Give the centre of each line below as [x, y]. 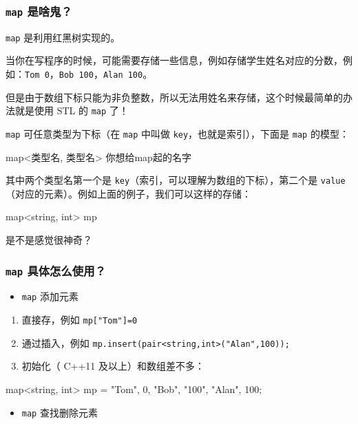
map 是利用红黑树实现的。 [63, 37]
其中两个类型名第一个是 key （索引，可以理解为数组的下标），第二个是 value [176, 180]
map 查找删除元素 [60, 412]
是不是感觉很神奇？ [49, 240]
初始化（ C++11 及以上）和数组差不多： [113, 366]
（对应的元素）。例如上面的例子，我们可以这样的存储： [128, 193]
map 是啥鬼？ [39, 11]
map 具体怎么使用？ [56, 270]
